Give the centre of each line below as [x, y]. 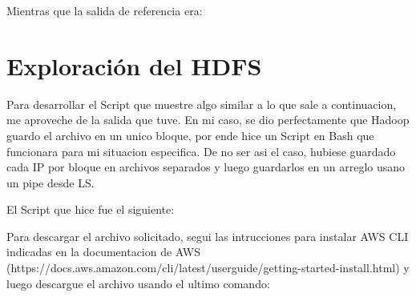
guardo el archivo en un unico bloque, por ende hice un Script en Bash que [190, 135]
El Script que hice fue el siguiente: [91, 209]
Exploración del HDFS [134, 65]
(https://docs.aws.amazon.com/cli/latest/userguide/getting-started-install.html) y [208, 268]
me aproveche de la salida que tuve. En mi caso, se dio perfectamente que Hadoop [208, 120]
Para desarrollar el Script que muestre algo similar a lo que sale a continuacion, [202, 104]
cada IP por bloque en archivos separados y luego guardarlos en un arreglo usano [206, 167]
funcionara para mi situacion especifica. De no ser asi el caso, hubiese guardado [201, 151]
